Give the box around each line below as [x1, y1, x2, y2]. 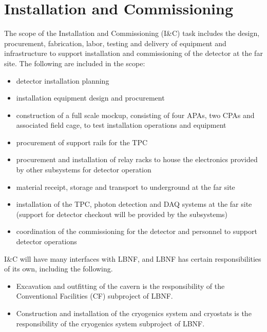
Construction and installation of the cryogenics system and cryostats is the [16, 308, 252, 318]
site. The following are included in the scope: [4, 57, 145, 68]
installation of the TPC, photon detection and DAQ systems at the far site [16, 199, 252, 209]
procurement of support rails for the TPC [16, 136, 148, 147]
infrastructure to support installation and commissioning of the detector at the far [4, 48, 263, 58]
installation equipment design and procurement [16, 92, 165, 103]
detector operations [16, 236, 77, 247]
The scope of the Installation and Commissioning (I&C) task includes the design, [4, 28, 260, 38]
